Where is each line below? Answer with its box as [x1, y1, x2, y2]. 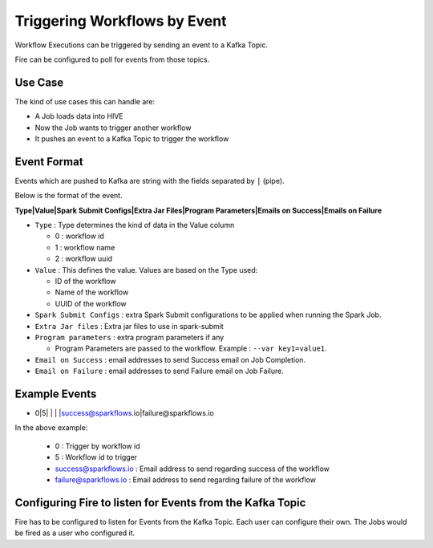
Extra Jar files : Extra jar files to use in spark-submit [34, 321, 224, 331]
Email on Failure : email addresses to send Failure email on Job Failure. [34, 366, 284, 376]
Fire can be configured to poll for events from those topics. [14, 55, 210, 64]
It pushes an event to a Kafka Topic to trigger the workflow [34, 134, 229, 144]
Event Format [14, 155, 83, 168]
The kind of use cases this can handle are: [14, 96, 156, 106]
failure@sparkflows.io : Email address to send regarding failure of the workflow [55, 475, 317, 485]
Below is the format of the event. [14, 191, 123, 201]
